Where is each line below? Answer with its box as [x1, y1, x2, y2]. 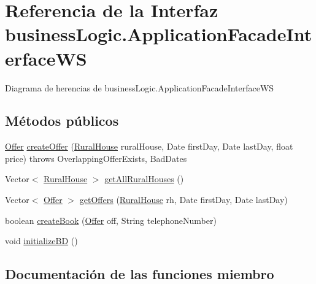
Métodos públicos [5, 111, 119, 130]
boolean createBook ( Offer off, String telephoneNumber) [5, 213, 217, 226]
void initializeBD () [5, 234, 78, 247]
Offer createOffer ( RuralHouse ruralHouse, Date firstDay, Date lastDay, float [5, 140, 293, 153]
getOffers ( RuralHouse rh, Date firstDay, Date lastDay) [79, 193, 288, 206]
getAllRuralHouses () [104, 172, 184, 185]
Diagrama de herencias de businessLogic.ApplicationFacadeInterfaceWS [5, 81, 274, 94]
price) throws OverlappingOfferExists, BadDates [5, 152, 187, 164]
